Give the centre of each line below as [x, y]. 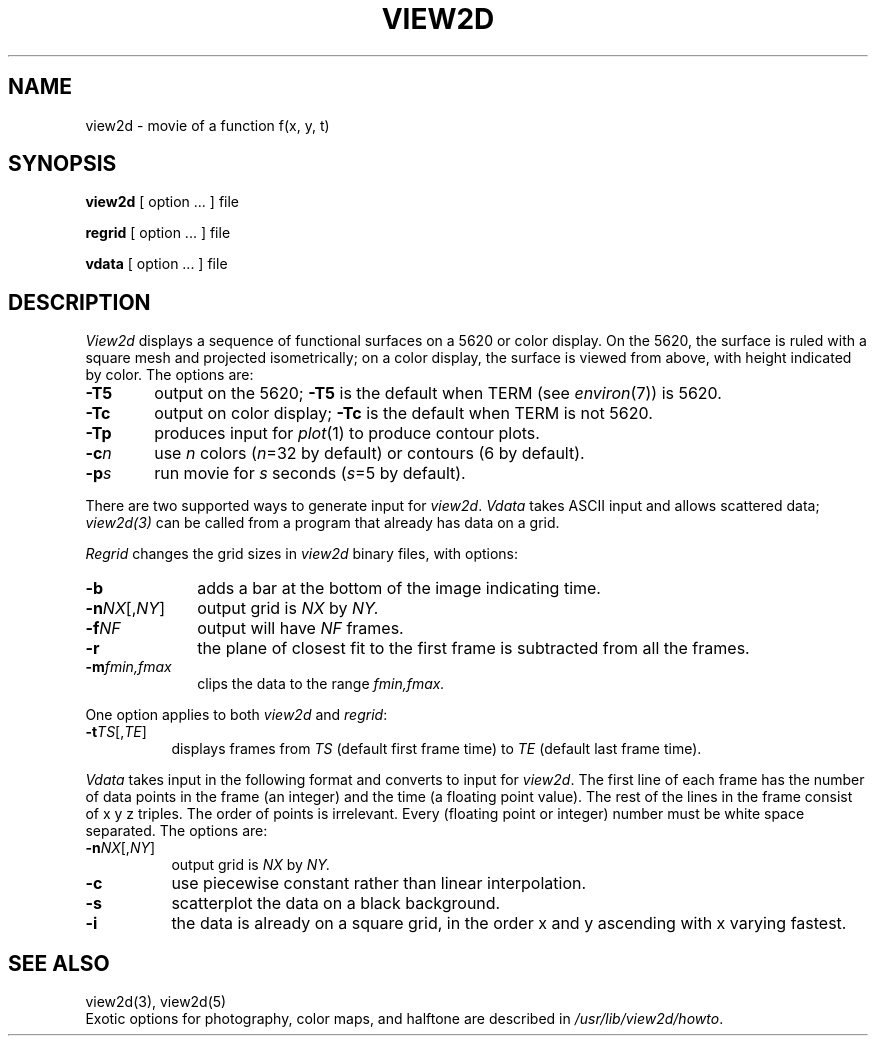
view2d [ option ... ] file [162, 202]
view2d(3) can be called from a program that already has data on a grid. [322, 523]
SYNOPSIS [62, 164]
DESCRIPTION [79, 302]
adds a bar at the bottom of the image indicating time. [399, 588]
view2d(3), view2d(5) [156, 1002]
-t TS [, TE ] [116, 732]
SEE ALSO [59, 963]
